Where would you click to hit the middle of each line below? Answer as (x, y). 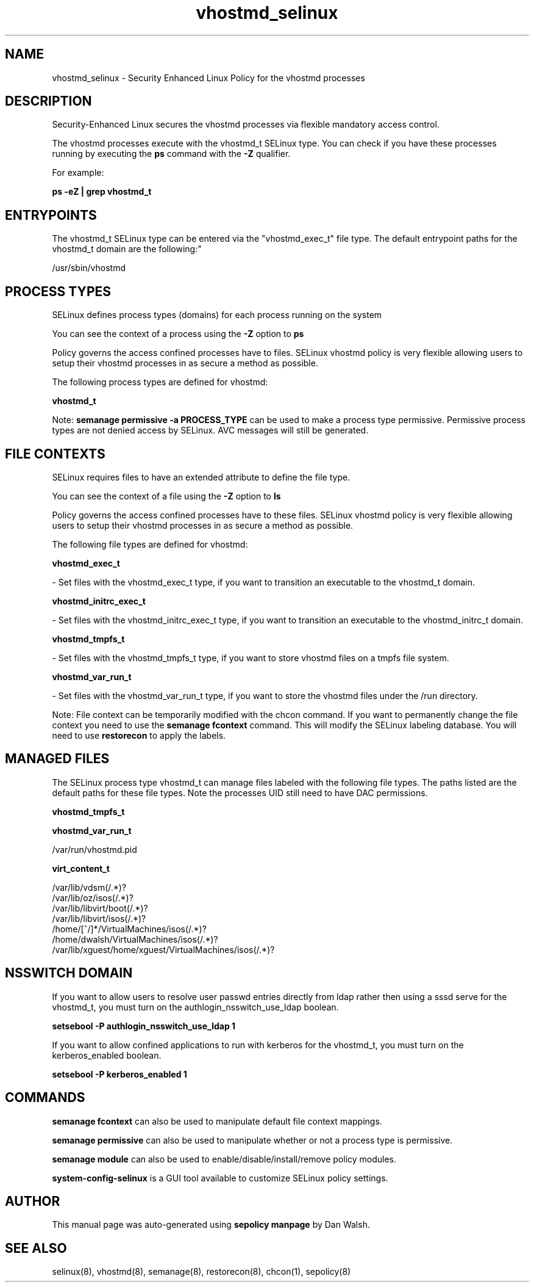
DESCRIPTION (48, 101)
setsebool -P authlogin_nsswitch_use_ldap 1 (144, 1026)
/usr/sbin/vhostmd (89, 268)
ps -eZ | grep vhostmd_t (102, 192)
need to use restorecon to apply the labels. (139, 735)
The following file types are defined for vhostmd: (150, 544)
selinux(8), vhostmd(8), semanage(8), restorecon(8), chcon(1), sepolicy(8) (201, 1272)
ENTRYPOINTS (51, 215)
